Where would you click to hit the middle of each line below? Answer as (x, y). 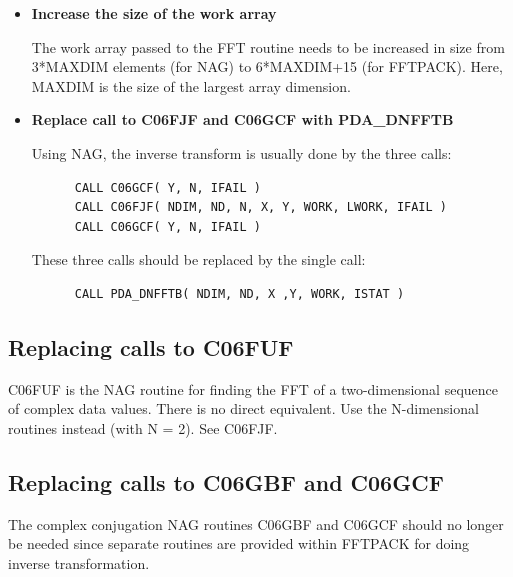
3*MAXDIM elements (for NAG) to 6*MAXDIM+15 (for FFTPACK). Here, (267, 66)
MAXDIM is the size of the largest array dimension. (191, 85)
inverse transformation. (79, 562)
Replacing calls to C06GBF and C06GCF (226, 481)
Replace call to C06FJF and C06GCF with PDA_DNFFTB (242, 119)
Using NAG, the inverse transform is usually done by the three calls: (241, 152)
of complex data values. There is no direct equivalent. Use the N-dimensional (243, 408)
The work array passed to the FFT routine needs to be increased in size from (268, 46)
